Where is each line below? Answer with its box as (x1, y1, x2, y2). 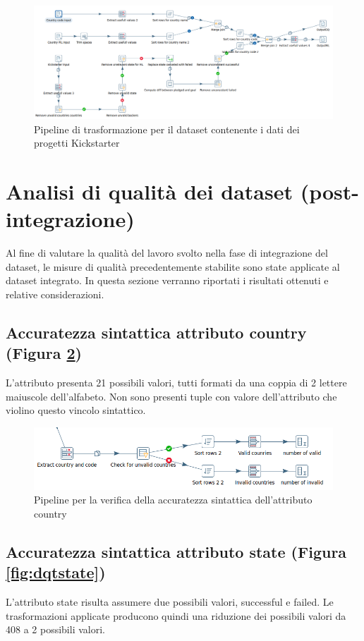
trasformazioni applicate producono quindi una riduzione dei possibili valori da (6, 608, 346, 623)
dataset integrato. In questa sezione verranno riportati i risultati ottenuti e (6, 273, 329, 288)
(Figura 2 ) (6, 342, 82, 364)
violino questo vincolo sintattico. (6, 403, 146, 417)
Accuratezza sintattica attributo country (6, 321, 307, 343)
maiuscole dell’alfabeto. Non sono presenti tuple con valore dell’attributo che (6, 389, 337, 403)
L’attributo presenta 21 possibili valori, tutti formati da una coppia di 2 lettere (6, 375, 347, 390)
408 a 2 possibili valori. (6, 622, 105, 637)
